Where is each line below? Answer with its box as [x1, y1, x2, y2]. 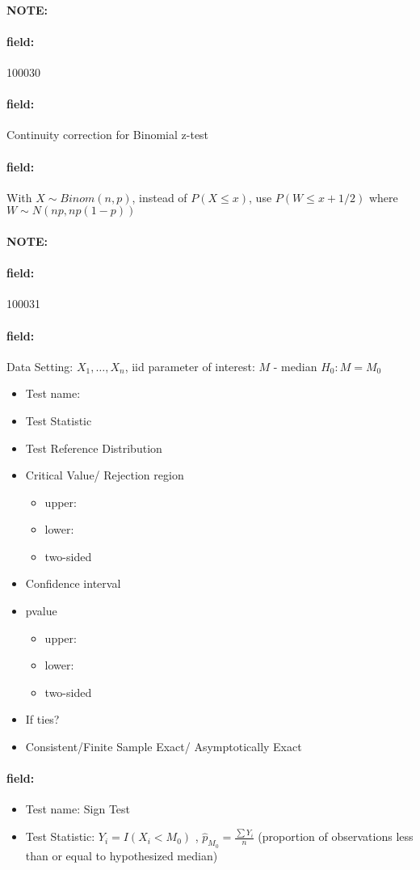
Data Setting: [6, 357, 73, 374]
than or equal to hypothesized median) [25, 847, 218, 864]
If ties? [25, 711, 60, 728]
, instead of [132, 188, 187, 205]
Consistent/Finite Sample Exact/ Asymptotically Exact [25, 738, 302, 755]
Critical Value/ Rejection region [25, 467, 184, 484]
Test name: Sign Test [25, 800, 131, 817]
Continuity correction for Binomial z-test [6, 126, 209, 143]
